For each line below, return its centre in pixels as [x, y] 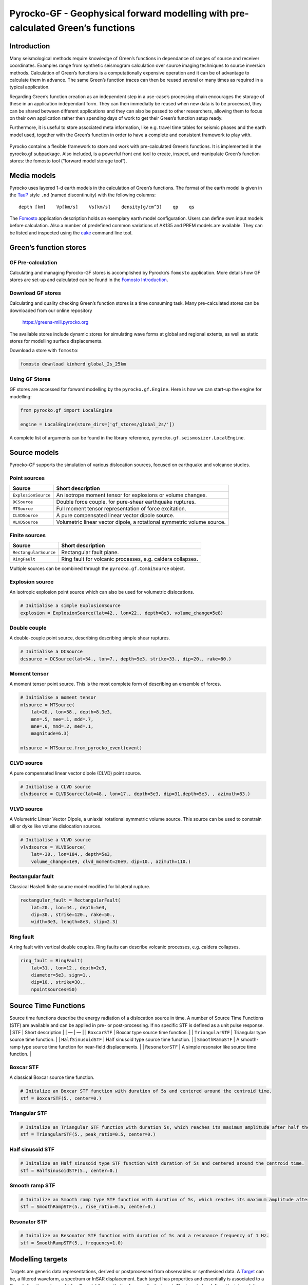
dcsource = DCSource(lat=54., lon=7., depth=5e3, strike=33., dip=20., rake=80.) [126, 659]
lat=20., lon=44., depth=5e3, [69, 907]
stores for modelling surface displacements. [56, 341]
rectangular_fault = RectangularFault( [70, 900]
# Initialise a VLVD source [55, 840]
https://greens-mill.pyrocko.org [55, 322]
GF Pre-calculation [33, 262]
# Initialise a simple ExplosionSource [70, 606]
